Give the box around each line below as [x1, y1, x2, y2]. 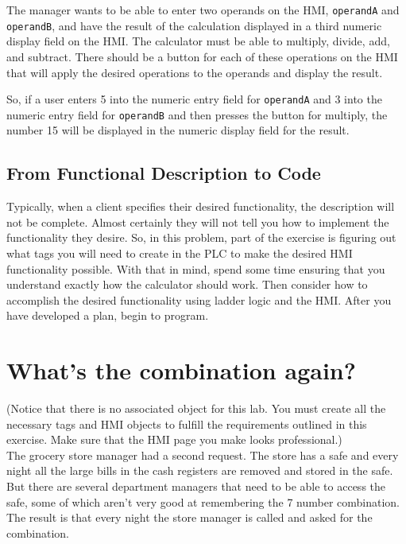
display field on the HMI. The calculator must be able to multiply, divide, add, [6, 33, 390, 49]
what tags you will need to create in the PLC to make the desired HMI [6, 244, 353, 261]
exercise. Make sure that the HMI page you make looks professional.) [6, 431, 342, 448]
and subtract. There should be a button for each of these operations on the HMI [6, 48, 398, 64]
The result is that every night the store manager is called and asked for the [6, 509, 373, 526]
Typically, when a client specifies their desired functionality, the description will [6, 198, 395, 215]
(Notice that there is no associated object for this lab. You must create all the [6, 400, 386, 417]
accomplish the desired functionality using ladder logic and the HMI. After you [6, 291, 392, 308]
